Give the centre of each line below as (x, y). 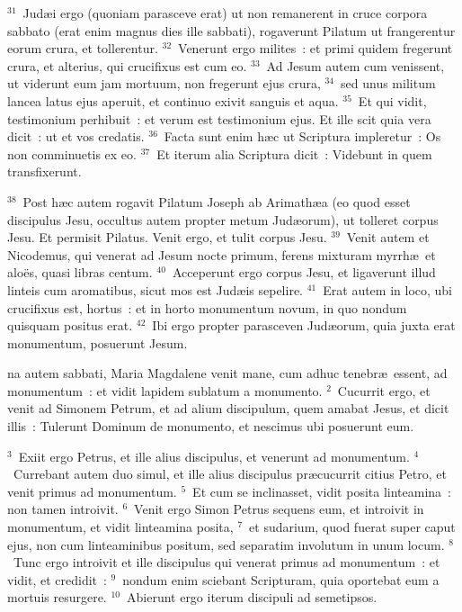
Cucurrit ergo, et (384, 390)
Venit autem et (388, 237)
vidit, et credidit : (57, 579)
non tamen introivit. (63, 509)
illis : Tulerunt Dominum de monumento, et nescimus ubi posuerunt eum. (211, 426)
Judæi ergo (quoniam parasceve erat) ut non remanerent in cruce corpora (225, 13)
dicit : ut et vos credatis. (76, 136)
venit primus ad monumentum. (92, 491)
